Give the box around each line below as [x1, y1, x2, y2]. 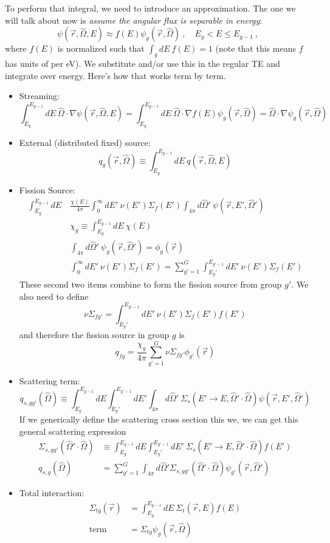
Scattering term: [19, 374, 80, 387]
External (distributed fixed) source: [19, 136, 151, 149]
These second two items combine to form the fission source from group [19, 278, 282, 291]
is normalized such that [57, 42, 145, 55]
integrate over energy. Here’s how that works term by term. [5, 69, 226, 81]
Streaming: [19, 89, 60, 102]
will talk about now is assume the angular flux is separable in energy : [5, 13, 263, 26]
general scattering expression [19, 424, 126, 437]
